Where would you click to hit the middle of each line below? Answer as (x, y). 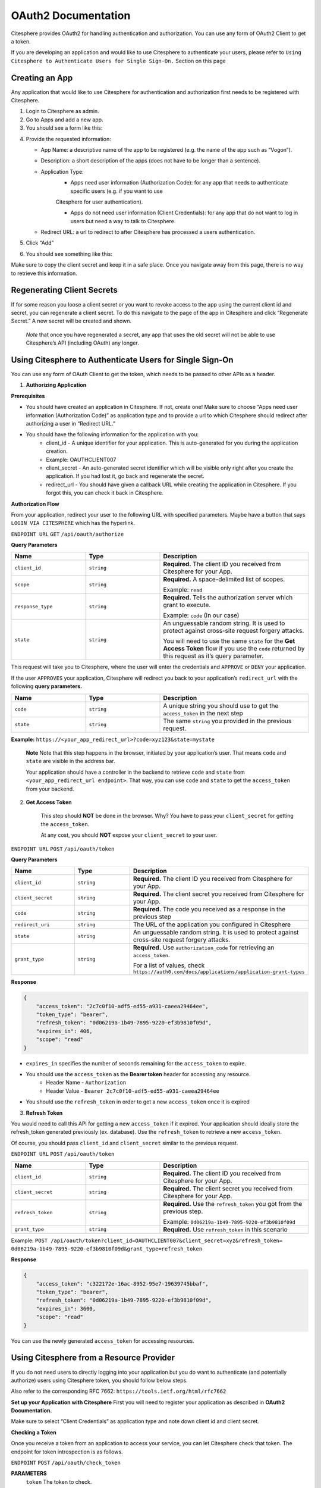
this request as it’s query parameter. (213, 656)
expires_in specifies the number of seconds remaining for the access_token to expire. (136, 1063)
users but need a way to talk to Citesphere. (123, 221)
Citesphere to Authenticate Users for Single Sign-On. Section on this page (118, 61)
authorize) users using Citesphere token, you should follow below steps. (100, 1380)
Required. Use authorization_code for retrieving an (204, 948)
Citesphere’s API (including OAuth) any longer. (82, 343)
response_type (34, 606)
